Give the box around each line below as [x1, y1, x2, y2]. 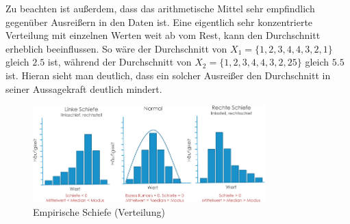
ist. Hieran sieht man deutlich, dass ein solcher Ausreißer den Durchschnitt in [5, 68, 331, 82]
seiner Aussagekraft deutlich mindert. [5, 81, 162, 96]
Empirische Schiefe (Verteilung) [33, 204, 165, 219]
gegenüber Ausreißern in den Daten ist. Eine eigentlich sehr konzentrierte [5, 14, 313, 29]
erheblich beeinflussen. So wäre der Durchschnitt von [5, 41, 227, 55]
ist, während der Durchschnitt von [47, 55, 192, 69]
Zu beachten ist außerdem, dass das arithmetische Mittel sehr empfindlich [5, 1, 315, 15]
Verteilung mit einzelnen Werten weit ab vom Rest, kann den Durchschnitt [5, 28, 321, 42]
